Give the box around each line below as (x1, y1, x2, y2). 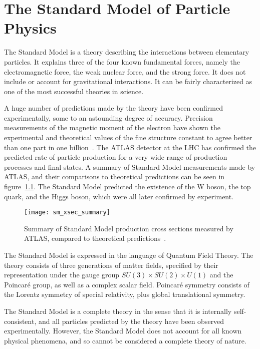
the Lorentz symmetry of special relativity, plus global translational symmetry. (4, 289, 245, 299)
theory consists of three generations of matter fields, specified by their (4, 259, 218, 270)
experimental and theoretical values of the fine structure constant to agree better (4, 132, 252, 143)
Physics (4, 18, 57, 38)
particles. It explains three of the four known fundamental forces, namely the (4, 56, 240, 67)
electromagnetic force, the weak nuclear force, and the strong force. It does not (4, 66, 246, 77)
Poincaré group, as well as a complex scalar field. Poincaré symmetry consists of (4, 279, 249, 289)
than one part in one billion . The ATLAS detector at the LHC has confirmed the (4, 142, 256, 152)
